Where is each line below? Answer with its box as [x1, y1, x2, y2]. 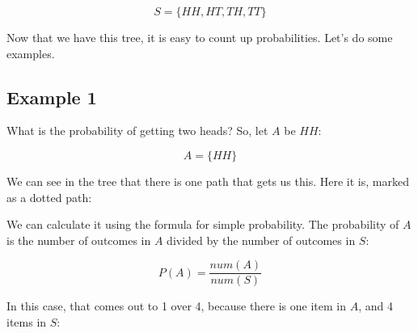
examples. [6, 44, 55, 61]
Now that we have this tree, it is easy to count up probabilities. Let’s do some [6, 29, 393, 45]
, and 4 [358, 297, 393, 314]
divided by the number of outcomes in [167, 231, 356, 248]
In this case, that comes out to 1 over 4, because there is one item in [6, 297, 346, 314]
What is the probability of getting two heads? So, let [6, 122, 268, 139]
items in [6, 314, 47, 331]
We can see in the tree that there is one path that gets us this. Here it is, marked [6, 172, 409, 189]
